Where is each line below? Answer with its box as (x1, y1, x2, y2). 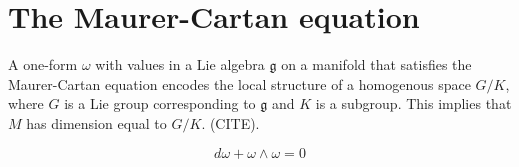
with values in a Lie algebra (95, 54, 265, 75)
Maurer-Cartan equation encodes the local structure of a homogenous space (8, 73, 471, 94)
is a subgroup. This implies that (315, 93, 512, 114)
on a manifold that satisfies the (281, 54, 472, 75)
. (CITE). (201, 112, 260, 133)
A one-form (8, 54, 78, 75)
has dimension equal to (26, 112, 167, 133)
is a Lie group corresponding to (64, 93, 256, 114)
